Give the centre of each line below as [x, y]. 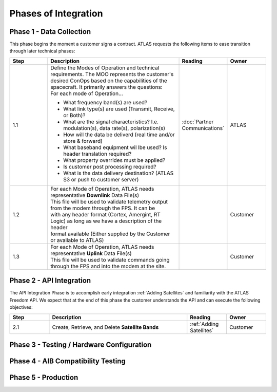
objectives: [21, 307]
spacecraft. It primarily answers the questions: [106, 87]
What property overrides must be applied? [114, 160]
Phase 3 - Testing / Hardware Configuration [81, 344]
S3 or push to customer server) [101, 179]
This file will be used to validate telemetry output [109, 201]
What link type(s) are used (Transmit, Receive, [119, 109]
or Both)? [74, 115]
